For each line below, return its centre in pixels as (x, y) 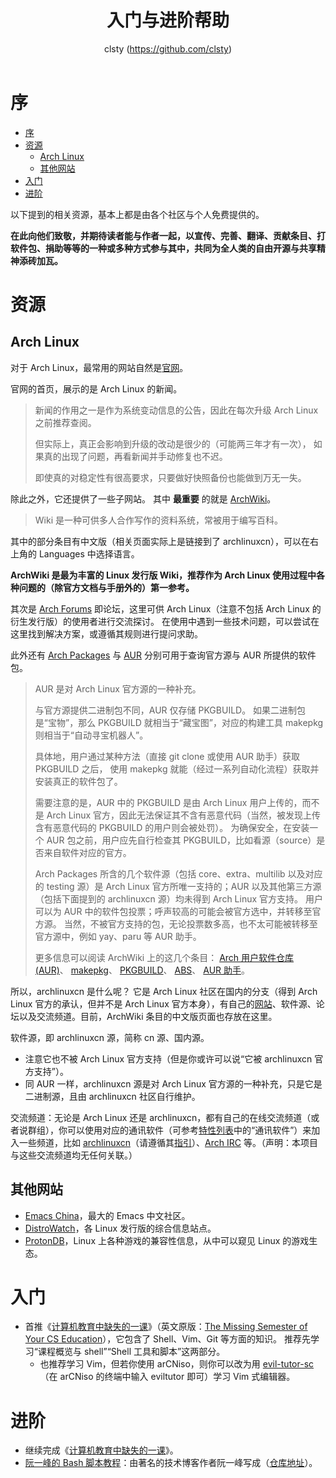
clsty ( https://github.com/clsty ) (168, 48)
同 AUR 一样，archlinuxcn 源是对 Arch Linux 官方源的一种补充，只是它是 (173, 1083)
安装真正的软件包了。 (78, 781)
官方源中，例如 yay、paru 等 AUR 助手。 (118, 936)
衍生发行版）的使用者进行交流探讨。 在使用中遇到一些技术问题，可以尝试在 (165, 621)
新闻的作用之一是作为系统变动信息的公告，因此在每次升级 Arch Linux (176, 410)
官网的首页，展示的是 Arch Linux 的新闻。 (96, 388)
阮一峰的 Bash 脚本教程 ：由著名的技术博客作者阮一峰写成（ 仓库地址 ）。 (171, 1463)
